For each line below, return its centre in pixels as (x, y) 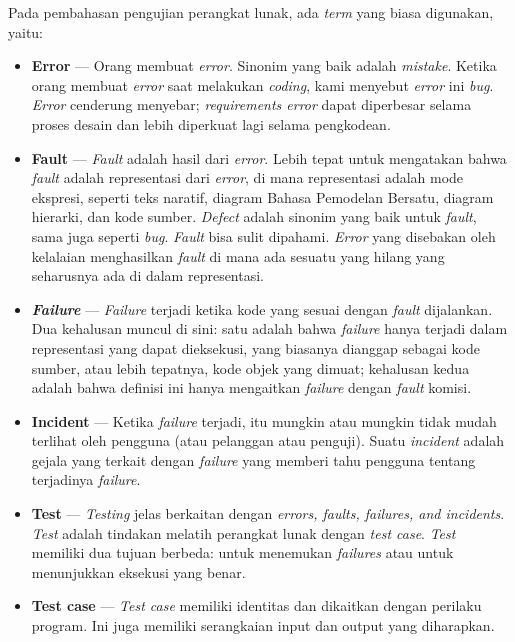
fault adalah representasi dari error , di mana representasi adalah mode (247, 177)
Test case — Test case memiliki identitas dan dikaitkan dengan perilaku (256, 605)
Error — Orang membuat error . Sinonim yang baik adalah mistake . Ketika (264, 65)
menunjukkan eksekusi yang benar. (138, 571)
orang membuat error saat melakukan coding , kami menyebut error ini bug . (262, 84)
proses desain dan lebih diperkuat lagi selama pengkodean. (211, 123)
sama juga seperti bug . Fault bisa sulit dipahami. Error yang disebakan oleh (263, 235)
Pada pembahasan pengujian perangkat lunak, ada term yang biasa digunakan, (251, 12)
